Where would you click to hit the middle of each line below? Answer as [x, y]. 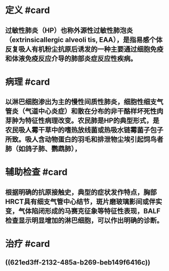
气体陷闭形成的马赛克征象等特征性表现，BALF [89, 211]
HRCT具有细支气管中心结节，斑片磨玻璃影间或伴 [80, 202]
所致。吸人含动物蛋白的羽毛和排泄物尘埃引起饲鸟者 [84, 140]
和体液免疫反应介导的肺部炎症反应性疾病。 [71, 58]
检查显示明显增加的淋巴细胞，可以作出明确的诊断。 [84, 220]
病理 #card [28, 82]
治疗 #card [28, 244]
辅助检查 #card [36, 172]
